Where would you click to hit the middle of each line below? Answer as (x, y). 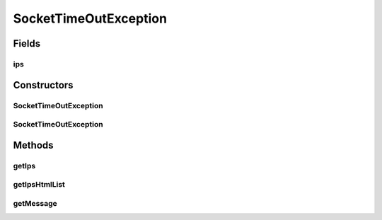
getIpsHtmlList (39, 185)
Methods (33, 145)
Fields (27, 44)
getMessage (35, 203)
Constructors (43, 85)
